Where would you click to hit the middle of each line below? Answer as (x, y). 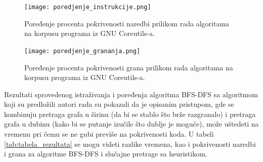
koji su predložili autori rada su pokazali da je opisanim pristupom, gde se (119, 104)
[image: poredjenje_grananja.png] (82, 51)
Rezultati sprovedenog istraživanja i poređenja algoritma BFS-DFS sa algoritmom (131, 94)
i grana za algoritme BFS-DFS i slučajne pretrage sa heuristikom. (106, 154)
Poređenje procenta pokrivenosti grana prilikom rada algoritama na (129, 67)
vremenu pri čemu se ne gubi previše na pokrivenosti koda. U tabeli (109, 134)
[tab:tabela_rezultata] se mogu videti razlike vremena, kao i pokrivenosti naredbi (130, 144)
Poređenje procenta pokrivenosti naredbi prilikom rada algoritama (127, 23)
